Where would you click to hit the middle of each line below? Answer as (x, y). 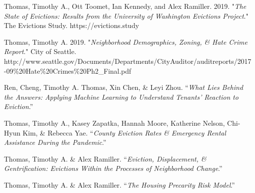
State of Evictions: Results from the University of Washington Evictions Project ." (126, 15)
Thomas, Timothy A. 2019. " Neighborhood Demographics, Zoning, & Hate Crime (126, 41)
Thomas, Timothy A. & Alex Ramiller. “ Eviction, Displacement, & (105, 158)
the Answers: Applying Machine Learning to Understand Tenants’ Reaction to (121, 96)
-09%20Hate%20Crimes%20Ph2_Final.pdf (68, 70)
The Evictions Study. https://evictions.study (72, 25)
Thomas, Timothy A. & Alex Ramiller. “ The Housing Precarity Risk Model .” (120, 184)
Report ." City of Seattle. (40, 51)
